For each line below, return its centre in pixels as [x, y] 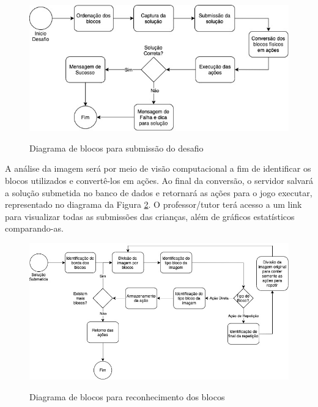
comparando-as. [34, 228]
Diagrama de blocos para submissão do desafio [116, 148]
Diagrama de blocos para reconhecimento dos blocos [127, 396]
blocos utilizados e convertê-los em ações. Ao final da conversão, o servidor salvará [159, 180]
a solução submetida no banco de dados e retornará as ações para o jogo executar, [159, 192]
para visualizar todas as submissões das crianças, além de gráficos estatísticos [150, 216]
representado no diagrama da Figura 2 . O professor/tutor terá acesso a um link [153, 204]
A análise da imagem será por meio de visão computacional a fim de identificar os [158, 168]
